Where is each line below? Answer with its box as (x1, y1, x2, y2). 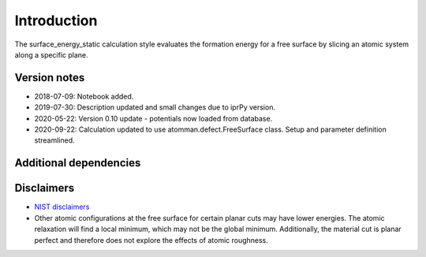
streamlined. (34, 136, 75, 145)
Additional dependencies (14, 156, 141, 169)
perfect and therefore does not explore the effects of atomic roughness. (34, 235, 268, 244)
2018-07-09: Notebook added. (34, 91, 134, 101)
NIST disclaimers (34, 202, 90, 212)
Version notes (14, 71, 85, 84)
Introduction (14, 12, 98, 29)
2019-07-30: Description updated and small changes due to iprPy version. (34, 102, 276, 112)
